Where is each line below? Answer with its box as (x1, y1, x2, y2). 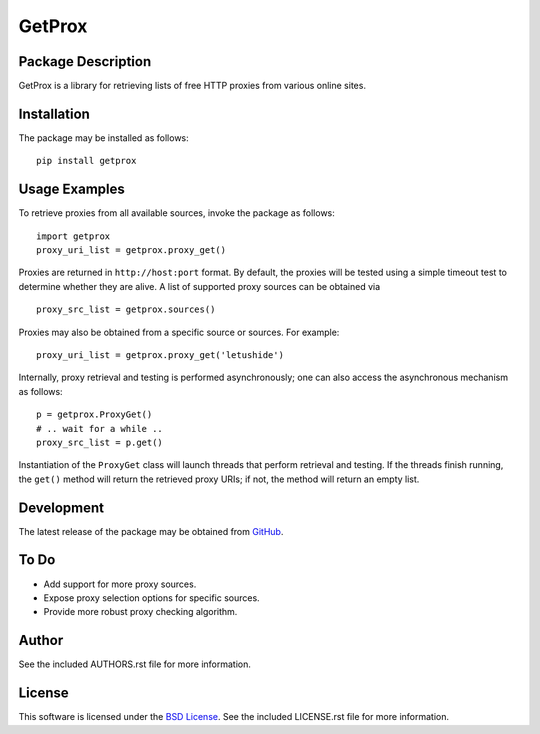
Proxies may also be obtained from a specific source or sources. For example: (18, 326, 340, 338)
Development (18, 499, 105, 516)
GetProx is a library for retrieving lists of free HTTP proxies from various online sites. (18, 80, 367, 92)
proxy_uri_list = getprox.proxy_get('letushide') (36, 350, 285, 360)
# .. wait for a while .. (36, 423, 164, 434)
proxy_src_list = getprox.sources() (36, 304, 216, 315)
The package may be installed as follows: (18, 131, 189, 144)
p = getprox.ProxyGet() (36, 409, 153, 420)
